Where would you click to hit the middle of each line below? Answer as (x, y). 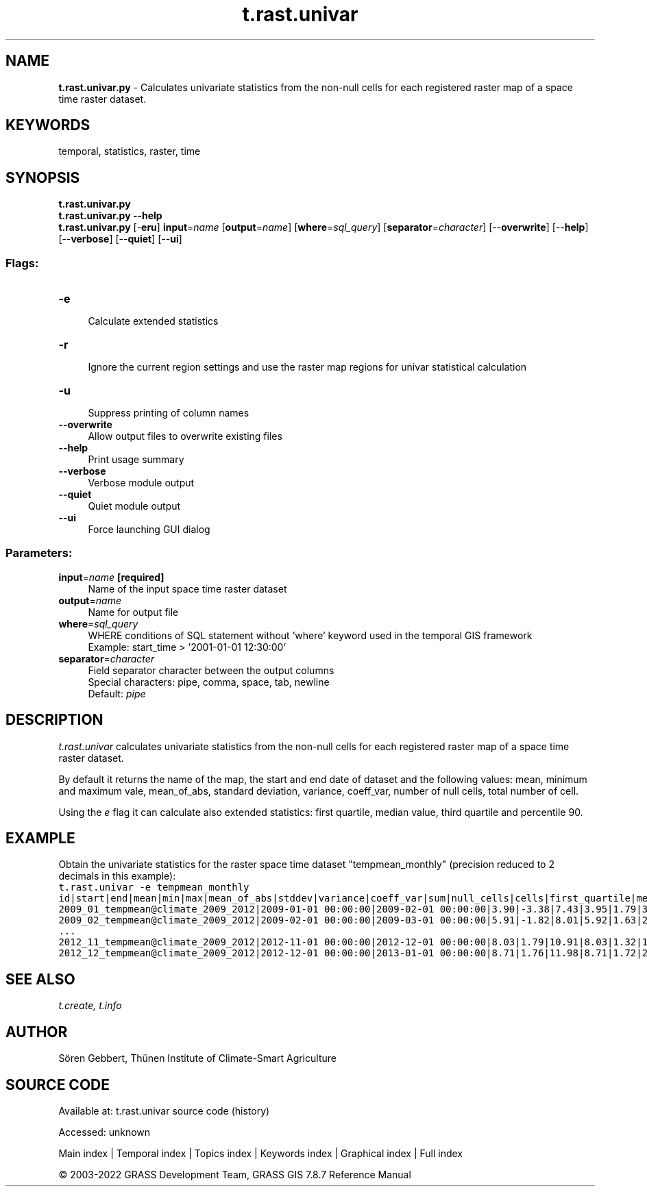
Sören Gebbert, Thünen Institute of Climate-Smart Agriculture (197, 1058)
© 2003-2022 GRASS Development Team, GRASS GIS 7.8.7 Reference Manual (235, 1175)
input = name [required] (111, 577)
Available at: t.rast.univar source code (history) (164, 1111)
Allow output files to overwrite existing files (185, 436)
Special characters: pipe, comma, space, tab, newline (209, 682)
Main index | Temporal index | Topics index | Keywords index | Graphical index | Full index (260, 1153)
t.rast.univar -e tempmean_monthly (154, 887)
